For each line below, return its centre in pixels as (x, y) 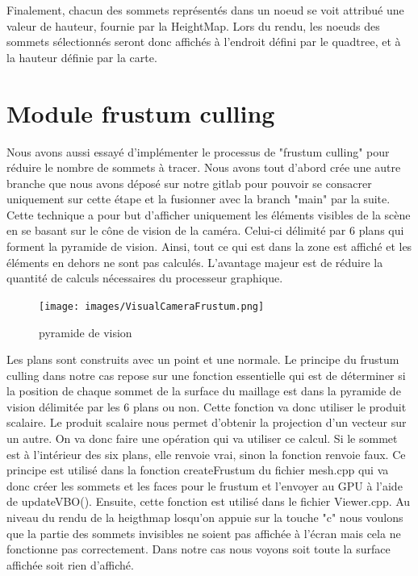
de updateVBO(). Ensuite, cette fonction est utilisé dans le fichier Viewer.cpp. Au (209, 501)
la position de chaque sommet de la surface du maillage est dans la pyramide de (204, 391)
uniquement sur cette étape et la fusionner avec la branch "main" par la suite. (199, 199)
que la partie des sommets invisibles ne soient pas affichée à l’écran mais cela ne (204, 533)
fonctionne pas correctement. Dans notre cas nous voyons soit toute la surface (199, 549)
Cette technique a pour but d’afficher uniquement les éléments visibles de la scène (209, 214)
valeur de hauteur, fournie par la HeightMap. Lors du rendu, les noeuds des (193, 25)
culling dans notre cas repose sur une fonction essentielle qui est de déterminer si (206, 375)
